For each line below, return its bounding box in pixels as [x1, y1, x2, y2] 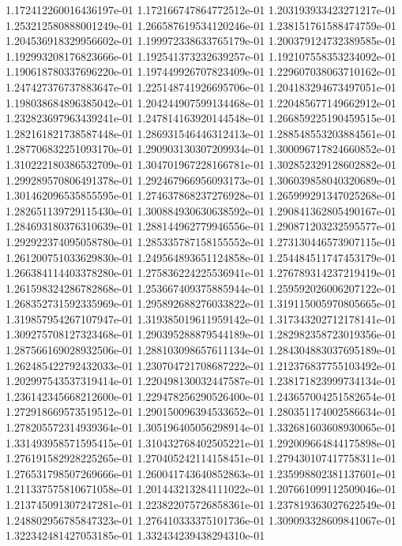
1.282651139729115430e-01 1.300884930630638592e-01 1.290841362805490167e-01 [6, 202, 396, 219]
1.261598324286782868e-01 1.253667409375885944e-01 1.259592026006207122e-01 [6, 279, 396, 296]
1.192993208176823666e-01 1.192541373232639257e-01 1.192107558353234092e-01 [6, 47, 396, 64]
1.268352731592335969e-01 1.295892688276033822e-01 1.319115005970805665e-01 [6, 295, 396, 312]
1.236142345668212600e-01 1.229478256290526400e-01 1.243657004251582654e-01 [6, 387, 396, 404]
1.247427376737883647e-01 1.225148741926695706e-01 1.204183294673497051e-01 [6, 78, 396, 95]
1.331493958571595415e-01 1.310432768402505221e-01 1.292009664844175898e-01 [6, 434, 396, 451]
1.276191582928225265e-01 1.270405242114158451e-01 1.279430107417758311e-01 [6, 450, 396, 466]
